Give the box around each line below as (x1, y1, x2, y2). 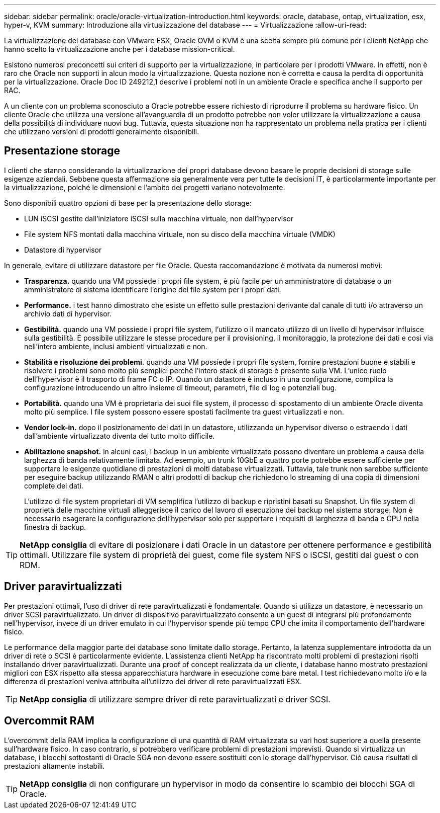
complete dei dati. (24, 481, 83, 490)
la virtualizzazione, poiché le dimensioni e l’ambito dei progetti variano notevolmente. (4, 183, 285, 192)
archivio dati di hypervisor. (24, 309, 112, 318)
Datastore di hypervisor (24, 245, 102, 254)
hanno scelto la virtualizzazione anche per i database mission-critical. (4, 45, 235, 53)
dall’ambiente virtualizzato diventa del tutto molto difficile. (24, 431, 215, 440)
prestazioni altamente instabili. (4, 761, 105, 770)
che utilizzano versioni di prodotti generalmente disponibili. (4, 127, 199, 136)
